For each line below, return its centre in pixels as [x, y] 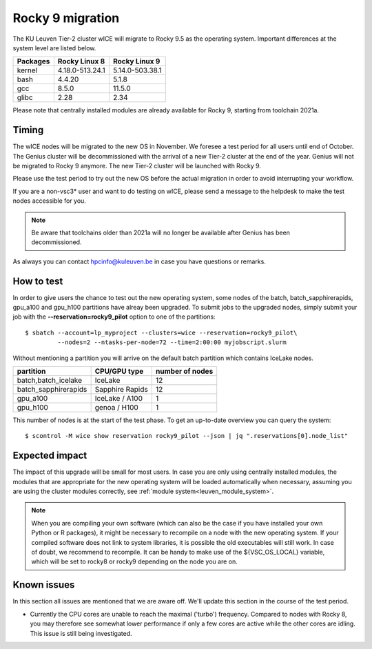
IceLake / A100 [118, 398]
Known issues [44, 585]
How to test [38, 281]
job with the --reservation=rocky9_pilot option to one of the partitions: [114, 317]
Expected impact [50, 456]
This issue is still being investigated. [81, 633]
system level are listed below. [54, 48]
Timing [28, 130]
